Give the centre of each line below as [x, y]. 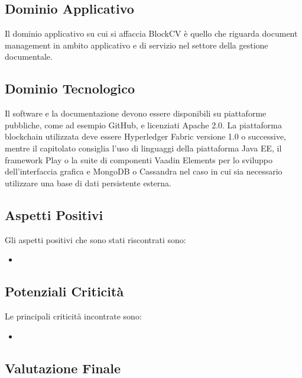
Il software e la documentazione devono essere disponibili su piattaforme [136, 113]
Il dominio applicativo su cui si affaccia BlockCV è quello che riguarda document [151, 33]
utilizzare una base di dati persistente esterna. [88, 182]
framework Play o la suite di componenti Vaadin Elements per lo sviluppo [139, 159]
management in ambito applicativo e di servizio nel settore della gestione [137, 45]
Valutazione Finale [63, 368]
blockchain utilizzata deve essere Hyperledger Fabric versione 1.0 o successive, [146, 136]
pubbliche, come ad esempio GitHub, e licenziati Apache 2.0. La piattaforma [144, 125]
